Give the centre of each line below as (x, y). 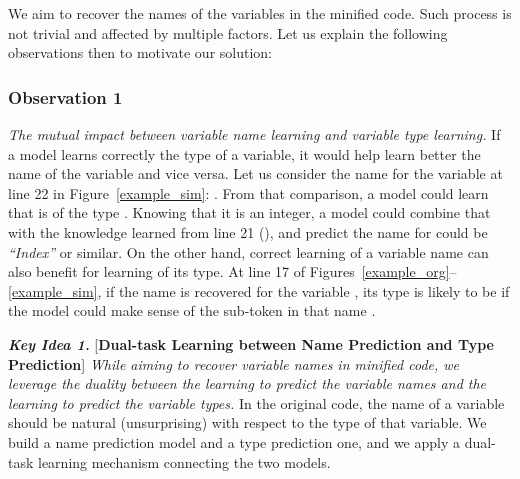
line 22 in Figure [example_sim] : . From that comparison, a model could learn (248, 192)
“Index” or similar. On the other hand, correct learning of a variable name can (248, 251)
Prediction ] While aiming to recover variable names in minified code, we (234, 363)
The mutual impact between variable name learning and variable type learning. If (254, 134)
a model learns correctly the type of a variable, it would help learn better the (244, 153)
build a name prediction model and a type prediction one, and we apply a (234, 441)
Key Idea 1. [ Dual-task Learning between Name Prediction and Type (251, 343)
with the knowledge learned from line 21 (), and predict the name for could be (248, 231)
